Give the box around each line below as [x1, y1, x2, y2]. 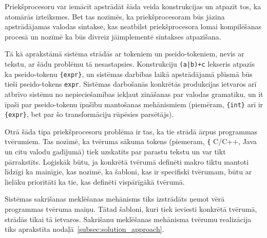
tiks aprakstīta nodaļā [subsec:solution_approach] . [5, 224, 164, 234]
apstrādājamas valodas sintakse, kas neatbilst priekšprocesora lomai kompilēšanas [5, 21, 261, 32]
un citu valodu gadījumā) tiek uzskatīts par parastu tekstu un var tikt [5, 146, 226, 157]
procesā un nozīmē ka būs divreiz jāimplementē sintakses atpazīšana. [5, 31, 221, 42]
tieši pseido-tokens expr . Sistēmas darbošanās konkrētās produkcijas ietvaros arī [5, 78, 257, 89]
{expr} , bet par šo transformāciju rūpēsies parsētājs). [5, 109, 174, 120]
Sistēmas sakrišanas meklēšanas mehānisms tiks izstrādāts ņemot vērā [5, 193, 225, 204]
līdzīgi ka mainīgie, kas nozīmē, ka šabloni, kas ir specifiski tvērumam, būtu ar [5, 166, 252, 177]
